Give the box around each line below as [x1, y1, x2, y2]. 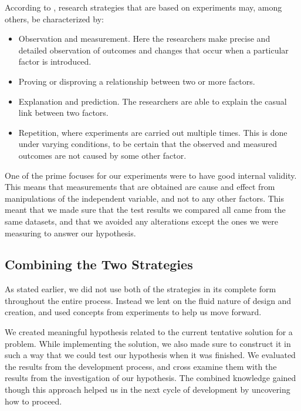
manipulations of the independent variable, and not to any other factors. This [5, 192, 285, 204]
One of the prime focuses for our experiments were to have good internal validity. [5, 169, 297, 181]
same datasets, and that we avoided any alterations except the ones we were [5, 215, 278, 227]
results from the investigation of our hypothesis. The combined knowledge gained [5, 372, 296, 384]
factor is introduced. [18, 55, 92, 68]
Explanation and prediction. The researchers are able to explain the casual [18, 95, 287, 107]
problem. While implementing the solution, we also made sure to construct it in [5, 337, 291, 349]
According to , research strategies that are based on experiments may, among [5, 1, 282, 13]
